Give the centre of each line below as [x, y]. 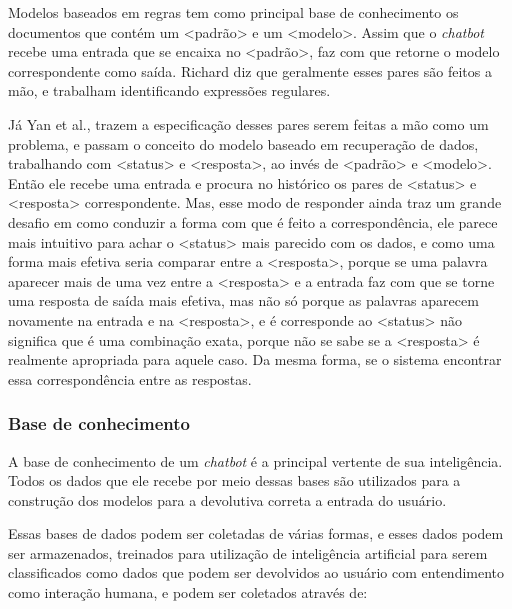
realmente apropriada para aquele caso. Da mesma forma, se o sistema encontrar [255, 359]
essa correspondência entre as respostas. [130, 378]
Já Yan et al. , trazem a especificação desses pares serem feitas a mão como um [248, 123]
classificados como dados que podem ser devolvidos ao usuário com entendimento [256, 572]
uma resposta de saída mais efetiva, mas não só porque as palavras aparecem [243, 300]
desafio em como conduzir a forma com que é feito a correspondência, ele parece [253, 221]
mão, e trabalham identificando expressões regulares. [169, 90]
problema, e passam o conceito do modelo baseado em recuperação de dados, [243, 143]
